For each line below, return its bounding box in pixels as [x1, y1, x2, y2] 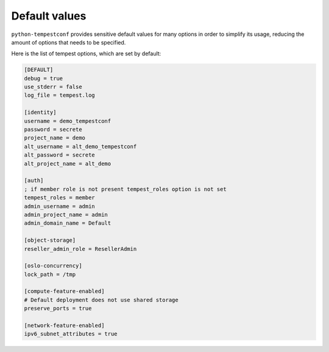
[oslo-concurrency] [24, 262, 82, 269]
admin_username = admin [24, 203, 96, 209]
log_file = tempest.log [24, 92, 96, 99]
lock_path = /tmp [24, 271, 76, 278]
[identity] [24, 109, 57, 116]
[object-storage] [24, 237, 76, 244]
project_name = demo [24, 135, 85, 141]
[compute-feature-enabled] [24, 288, 105, 295]
